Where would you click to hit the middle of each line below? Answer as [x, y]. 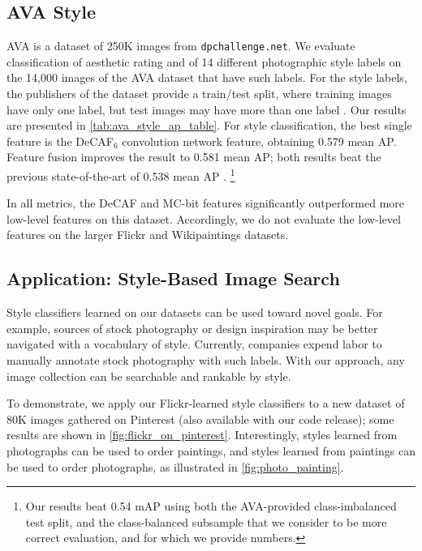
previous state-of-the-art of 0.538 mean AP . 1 [121, 175]
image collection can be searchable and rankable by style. [149, 376]
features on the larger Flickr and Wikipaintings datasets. [148, 235]
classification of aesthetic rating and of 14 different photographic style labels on [204, 61]
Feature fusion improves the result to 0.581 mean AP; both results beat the [194, 157]
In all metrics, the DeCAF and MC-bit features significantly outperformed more [206, 203]
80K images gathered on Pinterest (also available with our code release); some [200, 419]
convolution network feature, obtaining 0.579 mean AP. [259, 141]
